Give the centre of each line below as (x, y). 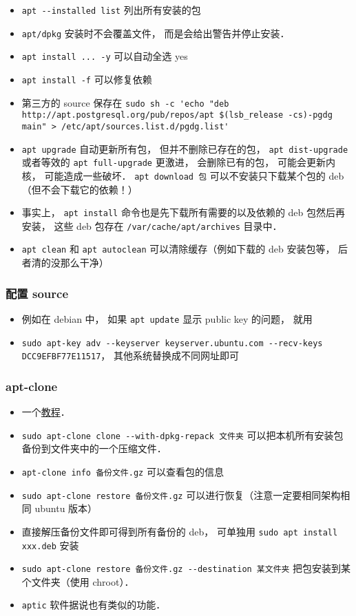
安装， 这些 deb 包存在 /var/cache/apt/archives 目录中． (152, 225)
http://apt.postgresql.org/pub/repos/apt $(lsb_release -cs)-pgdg (177, 115)
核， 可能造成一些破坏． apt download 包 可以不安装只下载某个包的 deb (183, 175)
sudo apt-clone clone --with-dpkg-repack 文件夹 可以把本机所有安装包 (182, 435)
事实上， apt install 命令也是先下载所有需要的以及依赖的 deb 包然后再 (183, 212)
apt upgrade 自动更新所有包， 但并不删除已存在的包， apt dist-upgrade (185, 148)
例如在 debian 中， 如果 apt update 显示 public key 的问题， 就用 (167, 318)
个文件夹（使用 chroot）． (78, 581)
